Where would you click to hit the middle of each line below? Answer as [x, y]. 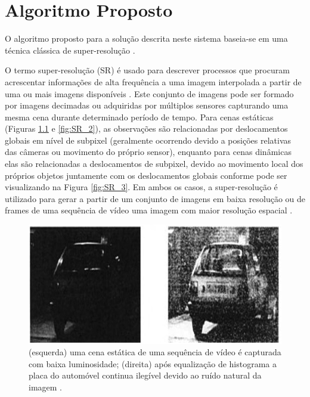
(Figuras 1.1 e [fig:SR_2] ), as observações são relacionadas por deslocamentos [146, 128]
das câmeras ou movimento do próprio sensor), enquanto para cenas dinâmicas [148, 152]
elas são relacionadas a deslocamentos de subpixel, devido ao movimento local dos [154, 164]
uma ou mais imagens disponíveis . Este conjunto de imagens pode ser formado [149, 93]
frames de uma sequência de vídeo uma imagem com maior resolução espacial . [149, 210]
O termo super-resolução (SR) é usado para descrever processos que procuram [147, 70]
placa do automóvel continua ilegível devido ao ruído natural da [145, 375]
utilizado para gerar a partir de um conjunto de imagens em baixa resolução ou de [155, 198]
